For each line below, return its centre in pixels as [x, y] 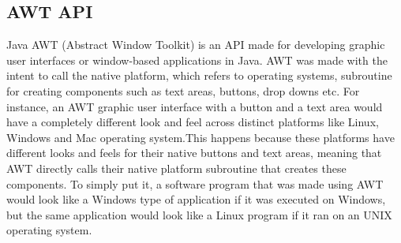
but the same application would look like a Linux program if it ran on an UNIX [199, 214]
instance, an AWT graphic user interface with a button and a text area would [195, 106]
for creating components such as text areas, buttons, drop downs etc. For [183, 90]
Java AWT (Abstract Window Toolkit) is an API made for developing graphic [196, 45]
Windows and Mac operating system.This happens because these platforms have [200, 137]
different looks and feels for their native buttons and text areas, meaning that [194, 153]
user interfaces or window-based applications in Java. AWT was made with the [197, 60]
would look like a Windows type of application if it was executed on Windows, [196, 199]
